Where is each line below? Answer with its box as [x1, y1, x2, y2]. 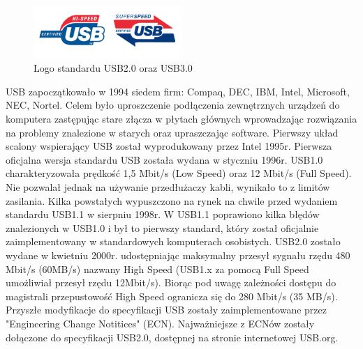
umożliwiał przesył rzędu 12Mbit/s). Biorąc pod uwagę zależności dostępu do [6, 275, 336, 290]
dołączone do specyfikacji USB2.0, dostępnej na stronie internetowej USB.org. [6, 329, 339, 344]
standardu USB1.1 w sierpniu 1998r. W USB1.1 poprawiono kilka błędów [6, 207, 320, 222]
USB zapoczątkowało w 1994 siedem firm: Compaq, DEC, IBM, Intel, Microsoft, [6, 84, 350, 98]
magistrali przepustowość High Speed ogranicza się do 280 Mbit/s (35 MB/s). [6, 288, 338, 303]
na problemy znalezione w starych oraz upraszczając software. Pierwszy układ [6, 125, 339, 139]
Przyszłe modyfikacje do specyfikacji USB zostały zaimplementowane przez [6, 302, 327, 317]
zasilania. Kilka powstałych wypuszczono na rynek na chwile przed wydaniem [6, 193, 338, 208]
